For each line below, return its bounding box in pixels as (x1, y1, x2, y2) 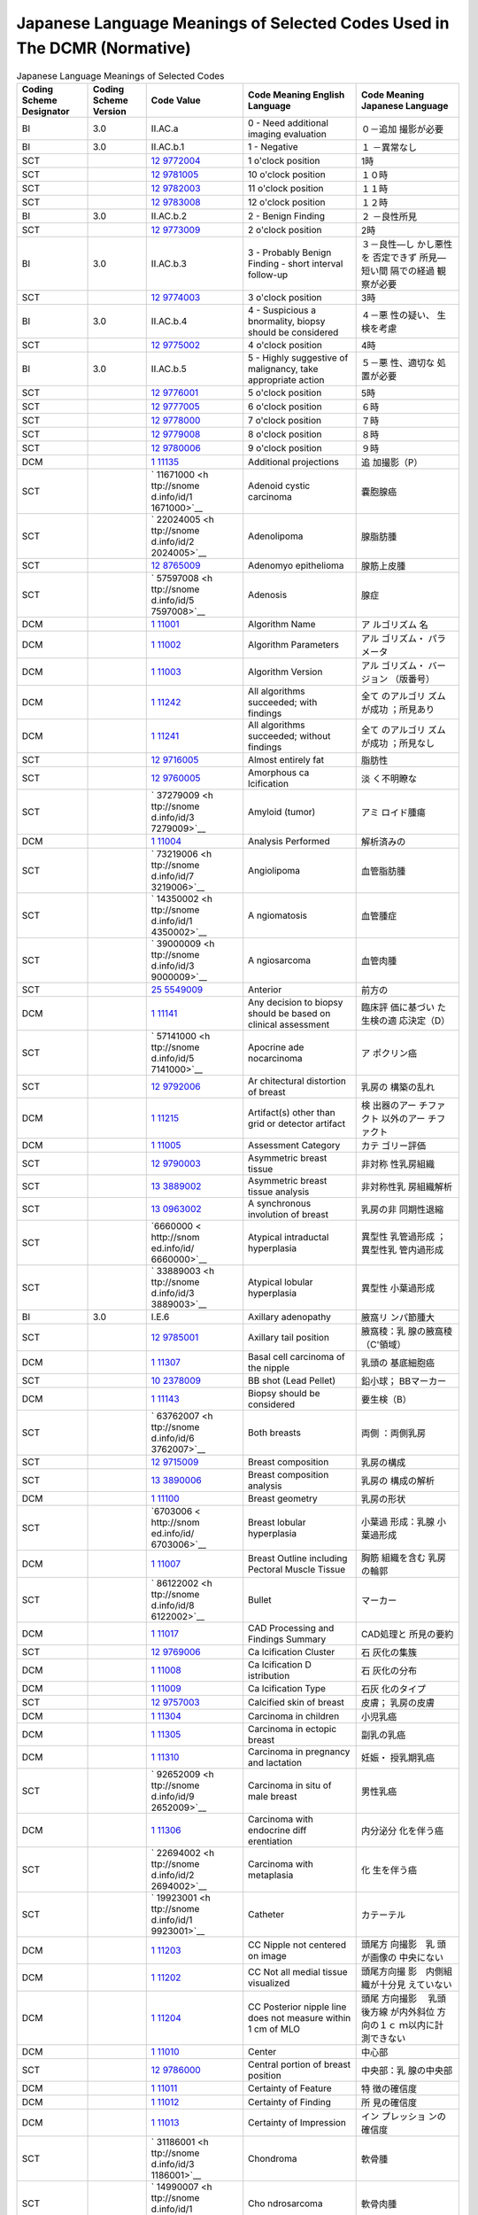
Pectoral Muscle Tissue (248, 1563, 346, 1575)
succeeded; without (248, 729, 331, 742)
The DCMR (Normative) (16, 38, 191, 58)
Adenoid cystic (248, 479, 311, 492)
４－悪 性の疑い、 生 (361, 308, 447, 321)
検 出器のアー (361, 1099, 417, 1111)
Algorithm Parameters (248, 638, 340, 650)
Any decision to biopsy (248, 996, 343, 1008)
